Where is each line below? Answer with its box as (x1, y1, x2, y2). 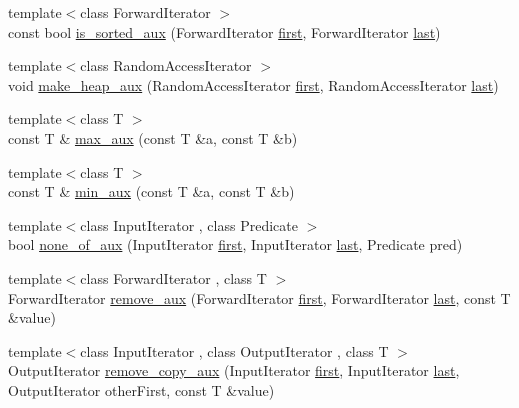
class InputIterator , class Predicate (80, 214, 298, 235)
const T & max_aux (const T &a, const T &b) (8, 127, 298, 148)
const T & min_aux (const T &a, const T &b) (8, 181, 295, 202)
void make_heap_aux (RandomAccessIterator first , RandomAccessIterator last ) (8, 74, 499, 95)
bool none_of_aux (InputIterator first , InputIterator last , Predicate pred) (8, 234, 463, 255)
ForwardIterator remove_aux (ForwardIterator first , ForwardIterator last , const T (8, 287, 511, 308)
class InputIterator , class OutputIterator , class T (80, 340, 389, 361)
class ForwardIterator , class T (80, 267, 267, 288)
